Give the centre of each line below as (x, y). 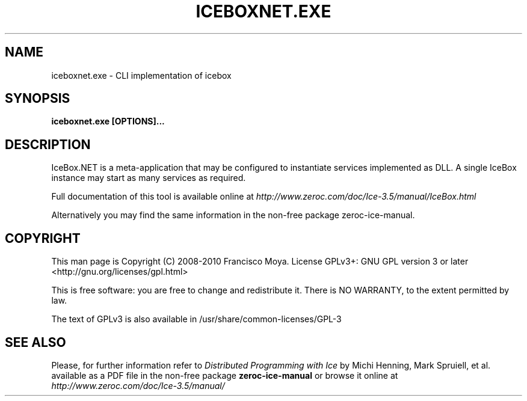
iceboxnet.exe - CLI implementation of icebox (141, 75)
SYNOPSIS (38, 99)
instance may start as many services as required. (149, 178)
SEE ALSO (35, 342)
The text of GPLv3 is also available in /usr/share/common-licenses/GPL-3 (196, 319)
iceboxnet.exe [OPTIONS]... (108, 121)
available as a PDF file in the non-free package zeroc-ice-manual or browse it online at (225, 375)
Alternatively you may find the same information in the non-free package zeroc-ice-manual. (233, 215)
